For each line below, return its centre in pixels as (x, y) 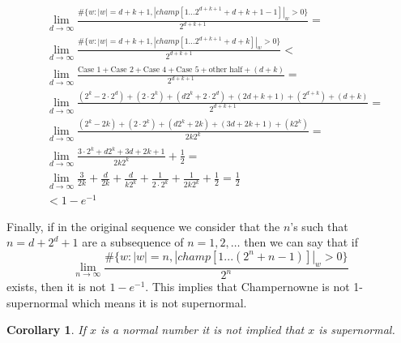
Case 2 (122, 70)
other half (226, 70)
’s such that (319, 226)
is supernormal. (357, 330)
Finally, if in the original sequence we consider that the (143, 226)
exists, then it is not (56, 287)
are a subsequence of (133, 242)
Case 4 (155, 70)
